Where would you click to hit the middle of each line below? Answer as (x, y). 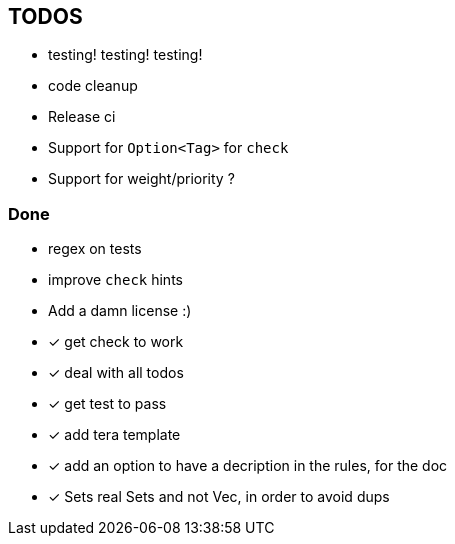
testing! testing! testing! (125, 55)
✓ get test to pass (107, 404)
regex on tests (95, 249)
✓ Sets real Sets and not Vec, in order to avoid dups (219, 497)
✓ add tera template (114, 435)
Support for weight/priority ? (141, 179)
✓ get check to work (116, 342)
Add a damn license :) (120, 311)
